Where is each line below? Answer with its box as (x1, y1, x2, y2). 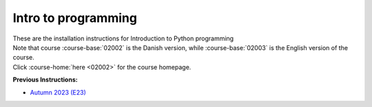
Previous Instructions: (12, 75, 79, 84)
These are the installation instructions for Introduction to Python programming (12, 34, 234, 43)
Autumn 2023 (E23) (30, 88, 86, 96)
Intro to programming (12, 10, 138, 25)
